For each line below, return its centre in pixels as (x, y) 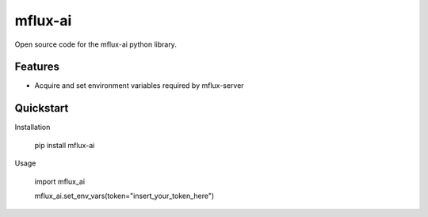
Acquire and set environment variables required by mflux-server (139, 86)
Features (37, 67)
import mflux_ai (60, 181)
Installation (32, 128)
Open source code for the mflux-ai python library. (96, 44)
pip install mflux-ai (65, 145)
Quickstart (42, 108)
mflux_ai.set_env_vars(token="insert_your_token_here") (124, 196)
